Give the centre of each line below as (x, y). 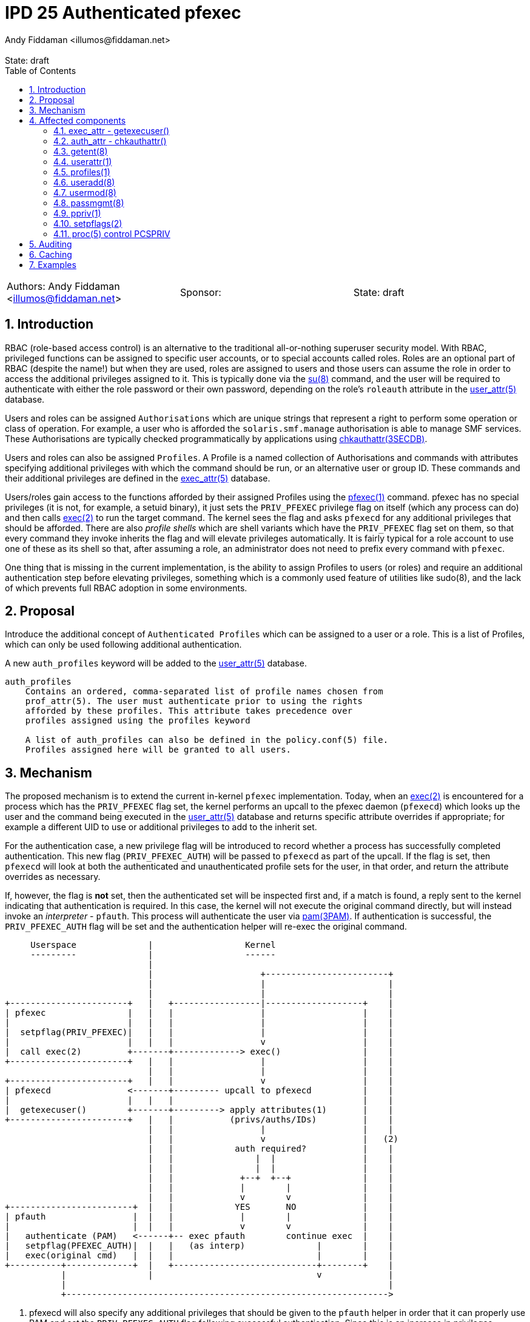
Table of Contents (41, 70)
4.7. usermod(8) (85, 192)
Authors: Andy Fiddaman (63, 286)
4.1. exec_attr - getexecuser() (112, 130)
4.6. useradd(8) (84, 182)
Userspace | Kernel (153, 945)
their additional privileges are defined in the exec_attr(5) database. (138, 478)
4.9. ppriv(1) (77, 213)
